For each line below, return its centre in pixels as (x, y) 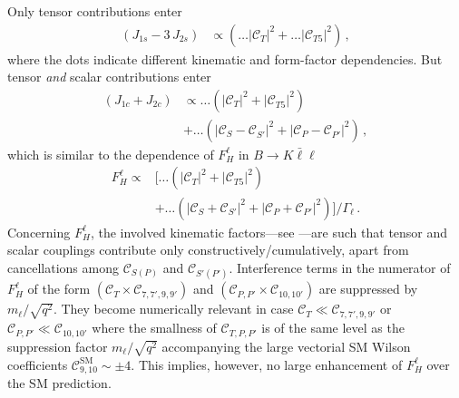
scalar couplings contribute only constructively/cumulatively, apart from (208, 250)
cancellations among (63, 267)
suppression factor (58, 346)
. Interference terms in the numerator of (340, 267)
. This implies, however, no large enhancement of (267, 364)
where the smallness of (154, 328)
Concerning (39, 232)
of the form (59, 289)
